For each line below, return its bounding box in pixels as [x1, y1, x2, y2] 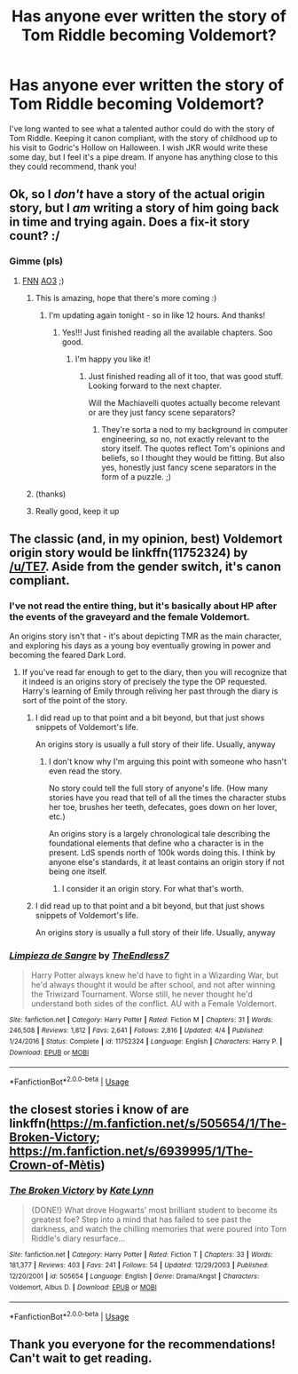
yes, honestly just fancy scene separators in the [101, 462, 277, 473]
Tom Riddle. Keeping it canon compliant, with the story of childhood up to [9, 132, 278, 143]
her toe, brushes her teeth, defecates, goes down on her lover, [48, 802, 278, 813]
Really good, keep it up [35, 505, 120, 516]
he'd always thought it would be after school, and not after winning [30, 979, 276, 989]
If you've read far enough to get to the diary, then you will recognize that [21, 667, 287, 678]
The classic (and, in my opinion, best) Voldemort [9, 531, 283, 547]
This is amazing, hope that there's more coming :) [35, 292, 217, 303]
